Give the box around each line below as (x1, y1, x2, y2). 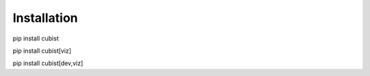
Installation (12, 10, 78, 25)
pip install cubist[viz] (12, 47, 72, 55)
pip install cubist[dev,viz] (12, 59, 84, 68)
